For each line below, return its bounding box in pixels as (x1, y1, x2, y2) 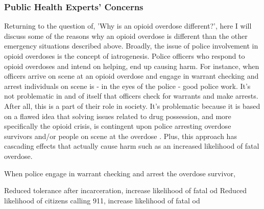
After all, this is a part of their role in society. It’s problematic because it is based (4, 100, 260, 111)
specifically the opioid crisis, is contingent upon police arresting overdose (4, 121, 231, 131)
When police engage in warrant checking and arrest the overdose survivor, (4, 168, 235, 178)
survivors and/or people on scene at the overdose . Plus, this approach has (4, 130, 237, 141)
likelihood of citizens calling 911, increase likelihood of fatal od (4, 195, 200, 205)
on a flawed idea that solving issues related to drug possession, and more (4, 110, 231, 121)
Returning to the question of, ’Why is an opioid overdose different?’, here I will (4, 20, 252, 31)
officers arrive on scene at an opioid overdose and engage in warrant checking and (4, 71, 259, 81)
